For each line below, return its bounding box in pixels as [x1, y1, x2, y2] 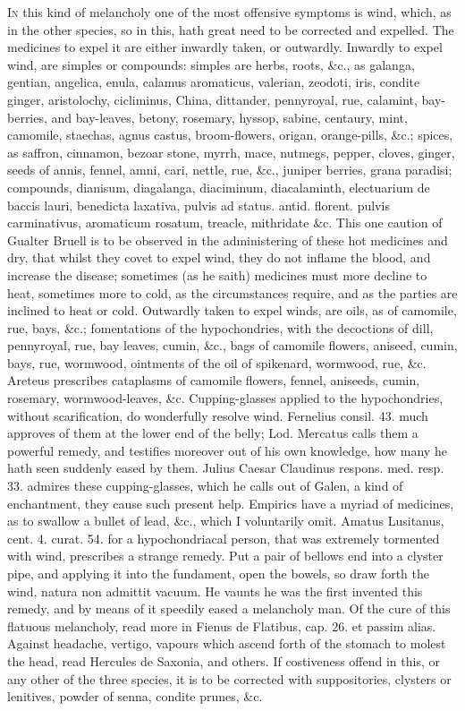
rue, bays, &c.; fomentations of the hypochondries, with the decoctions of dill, [7, 318, 434, 337]
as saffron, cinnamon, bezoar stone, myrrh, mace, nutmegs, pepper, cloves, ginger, [7, 142, 455, 161]
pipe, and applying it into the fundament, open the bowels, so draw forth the [7, 564, 430, 582]
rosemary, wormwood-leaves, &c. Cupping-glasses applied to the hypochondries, [7, 389, 444, 407]
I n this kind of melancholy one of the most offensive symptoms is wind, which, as [7, 3, 452, 21]
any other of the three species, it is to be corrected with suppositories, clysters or [7, 669, 452, 688]
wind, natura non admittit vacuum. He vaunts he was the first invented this [7, 581, 423, 600]
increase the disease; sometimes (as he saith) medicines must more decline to [7, 265, 427, 284]
